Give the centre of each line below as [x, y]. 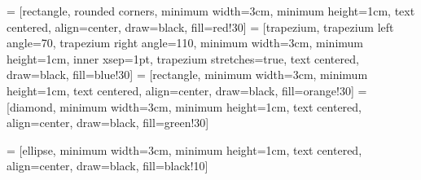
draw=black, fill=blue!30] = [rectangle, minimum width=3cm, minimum [187, 75]
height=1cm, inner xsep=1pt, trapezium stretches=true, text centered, [183, 58]
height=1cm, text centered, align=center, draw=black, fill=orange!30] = [187, 90]
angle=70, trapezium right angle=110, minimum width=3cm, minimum [185, 43]
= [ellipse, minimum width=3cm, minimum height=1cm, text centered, [184, 149]
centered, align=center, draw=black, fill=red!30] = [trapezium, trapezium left [200, 26]
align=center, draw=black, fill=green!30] [108, 123]
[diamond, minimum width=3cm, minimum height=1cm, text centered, [184, 106]
